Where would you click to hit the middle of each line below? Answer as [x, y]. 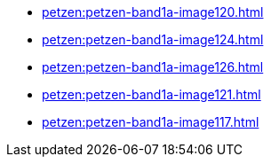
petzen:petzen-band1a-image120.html [153, 12]
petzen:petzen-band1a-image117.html [151, 122]
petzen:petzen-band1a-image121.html [151, 94]
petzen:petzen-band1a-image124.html [153, 39]
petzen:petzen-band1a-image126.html [153, 67]
